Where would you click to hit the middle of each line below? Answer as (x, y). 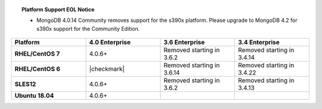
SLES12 (25, 84)
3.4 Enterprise (258, 43)
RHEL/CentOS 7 (37, 54)
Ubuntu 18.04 (34, 96)
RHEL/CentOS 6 (38, 69)
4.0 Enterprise (110, 43)
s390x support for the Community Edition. (88, 28)
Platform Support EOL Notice (58, 9)
